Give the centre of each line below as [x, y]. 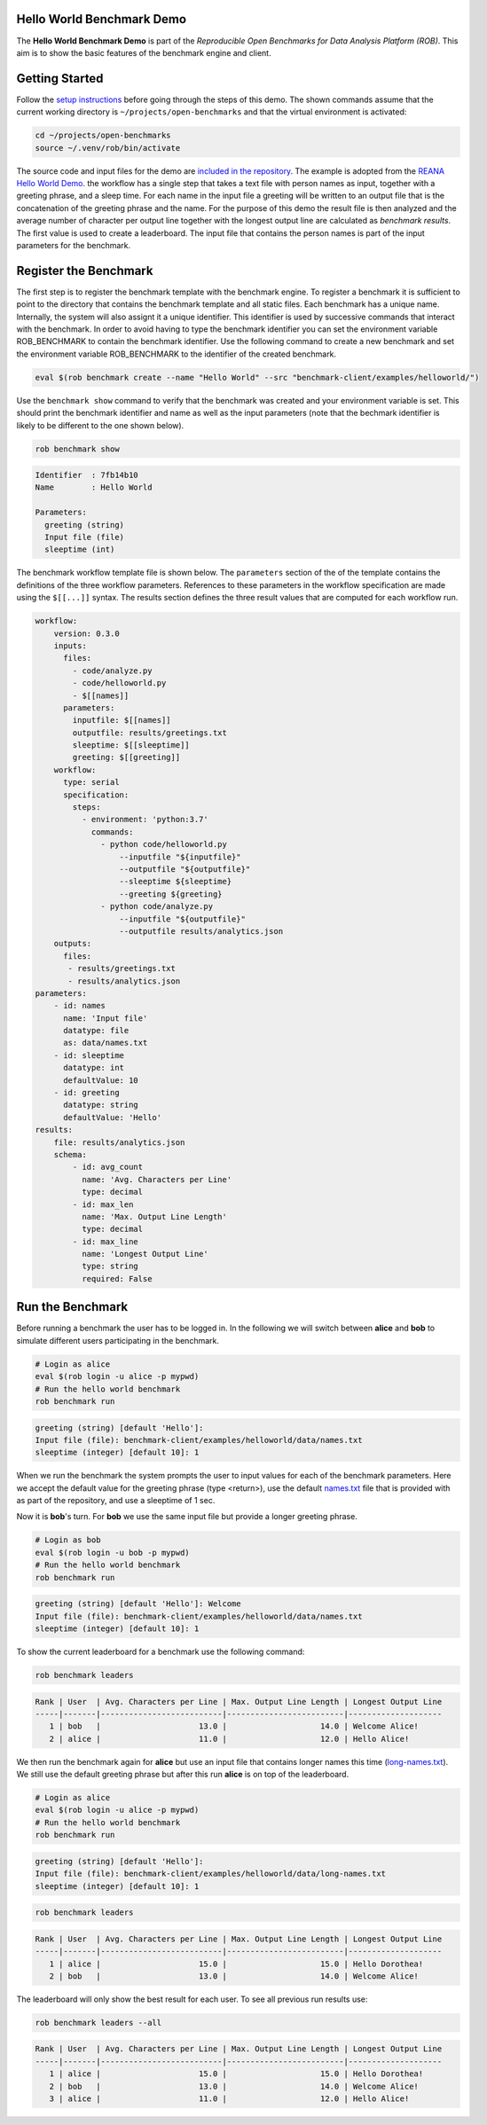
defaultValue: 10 [101, 1080]
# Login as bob [68, 1540]
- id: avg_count [108, 1167]
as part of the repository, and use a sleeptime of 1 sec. [116, 1501]
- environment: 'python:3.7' [145, 819]
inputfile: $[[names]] [122, 720]
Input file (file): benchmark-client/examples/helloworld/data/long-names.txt [210, 1874]
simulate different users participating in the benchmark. [118, 1340]
